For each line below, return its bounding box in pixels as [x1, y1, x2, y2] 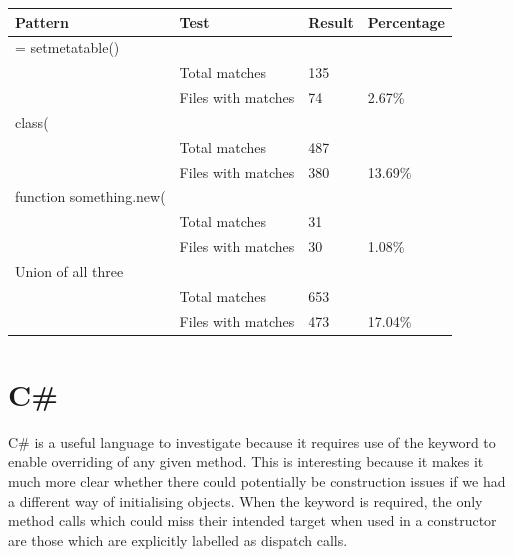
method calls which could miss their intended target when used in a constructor [8, 510, 497, 531]
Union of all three [15, 260, 124, 281]
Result [308, 11, 354, 32]
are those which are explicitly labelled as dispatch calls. [8, 529, 348, 550]
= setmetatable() [15, 37, 120, 58]
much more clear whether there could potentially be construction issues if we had [8, 471, 506, 492]
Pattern [15, 11, 69, 32]
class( [15, 111, 49, 132]
